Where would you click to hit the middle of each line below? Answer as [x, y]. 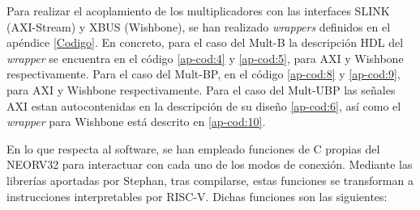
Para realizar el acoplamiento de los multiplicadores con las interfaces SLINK [198, 10]
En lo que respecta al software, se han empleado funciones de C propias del [193, 148]
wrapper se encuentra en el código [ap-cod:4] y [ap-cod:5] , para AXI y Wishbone [205, 58]
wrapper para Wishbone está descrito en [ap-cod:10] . [136, 122]
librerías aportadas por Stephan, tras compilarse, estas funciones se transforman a [210, 180]
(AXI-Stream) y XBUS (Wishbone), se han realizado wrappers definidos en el [199, 26]
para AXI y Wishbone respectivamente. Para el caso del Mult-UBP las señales [201, 89]
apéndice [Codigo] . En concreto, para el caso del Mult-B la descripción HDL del [205, 42]
